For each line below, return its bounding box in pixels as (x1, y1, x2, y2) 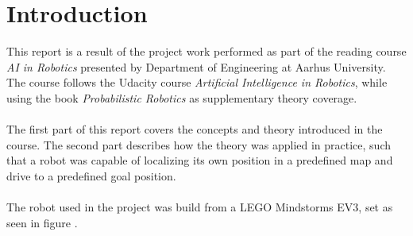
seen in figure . (6, 214, 78, 230)
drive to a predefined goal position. (6, 167, 176, 184)
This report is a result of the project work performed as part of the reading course (6, 43, 407, 60)
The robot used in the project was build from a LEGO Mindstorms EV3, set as (6, 199, 393, 215)
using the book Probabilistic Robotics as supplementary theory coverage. (6, 89, 357, 106)
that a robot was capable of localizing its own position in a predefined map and (6, 152, 393, 168)
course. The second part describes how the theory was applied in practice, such (6, 136, 392, 153)
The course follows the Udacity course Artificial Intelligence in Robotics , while (6, 74, 388, 91)
